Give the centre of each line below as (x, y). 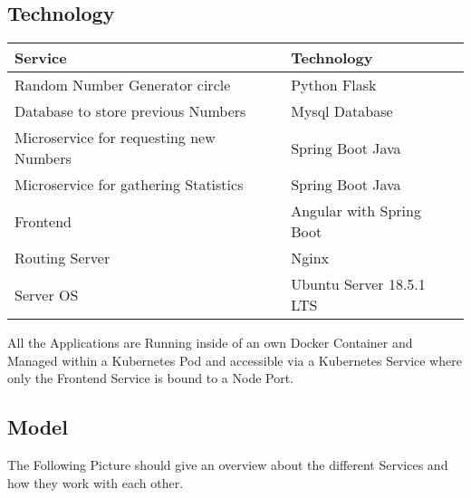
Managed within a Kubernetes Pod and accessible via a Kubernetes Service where (235, 360)
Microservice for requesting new (115, 138)
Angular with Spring (356, 211)
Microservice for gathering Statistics (129, 185)
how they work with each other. (96, 482)
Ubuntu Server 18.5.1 (358, 284)
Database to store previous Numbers (130, 111)
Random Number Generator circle (123, 85)
